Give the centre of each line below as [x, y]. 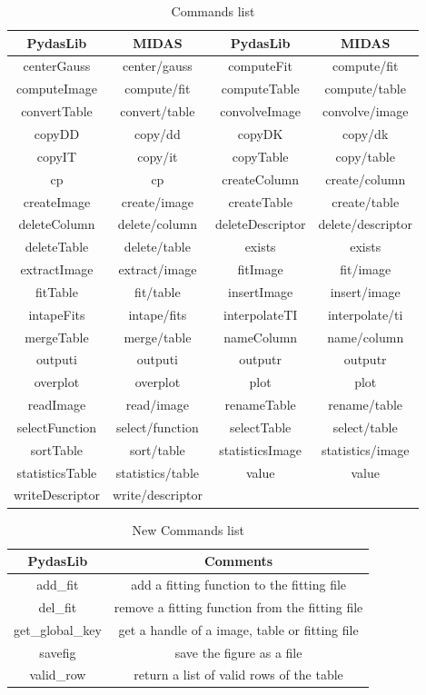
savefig [58, 652]
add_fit [58, 584]
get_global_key [58, 629]
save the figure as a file [238, 652]
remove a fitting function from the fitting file [238, 606]
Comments [239, 561]
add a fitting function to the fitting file [239, 584]
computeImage [56, 89]
